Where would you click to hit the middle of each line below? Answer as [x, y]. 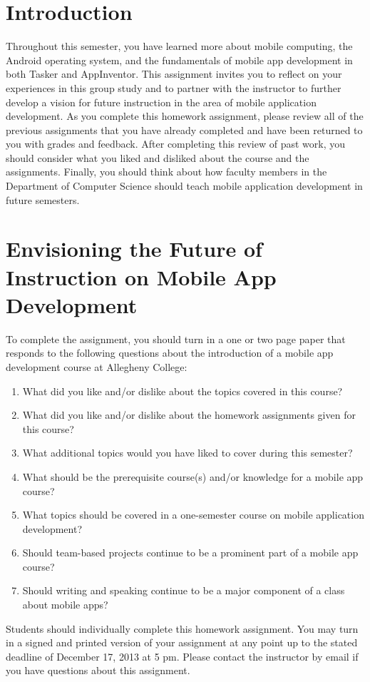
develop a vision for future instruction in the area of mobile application [161, 102]
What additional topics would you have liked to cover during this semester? [187, 453]
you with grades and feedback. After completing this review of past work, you [175, 144]
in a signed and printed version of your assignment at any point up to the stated [182, 642]
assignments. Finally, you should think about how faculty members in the [166, 172]
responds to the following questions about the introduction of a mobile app [170, 353]
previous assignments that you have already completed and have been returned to [184, 129]
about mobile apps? [65, 605]
